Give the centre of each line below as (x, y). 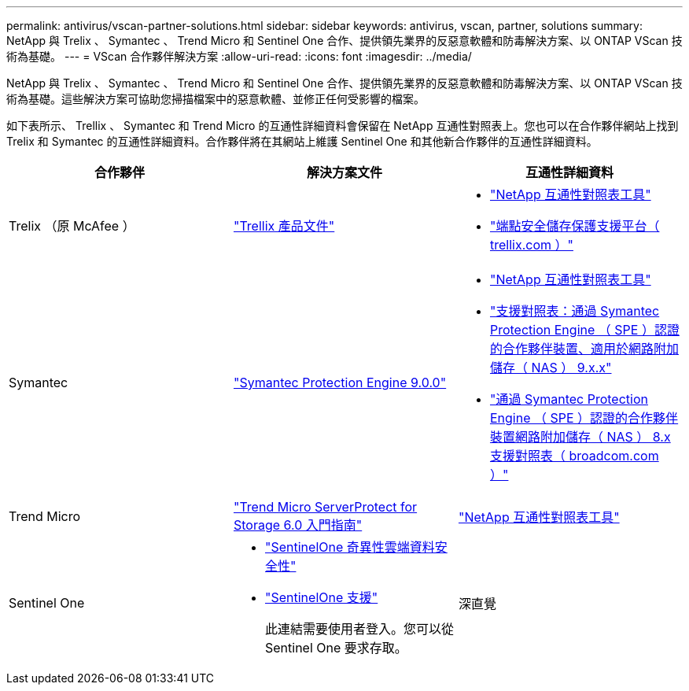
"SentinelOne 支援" (321, 597)
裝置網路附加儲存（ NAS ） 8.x (580, 437)
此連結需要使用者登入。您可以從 (359, 629)
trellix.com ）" (531, 245)
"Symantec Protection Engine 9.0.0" (340, 382)
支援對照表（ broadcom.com (574, 456)
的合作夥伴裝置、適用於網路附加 (584, 349)
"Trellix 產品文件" (284, 226)
